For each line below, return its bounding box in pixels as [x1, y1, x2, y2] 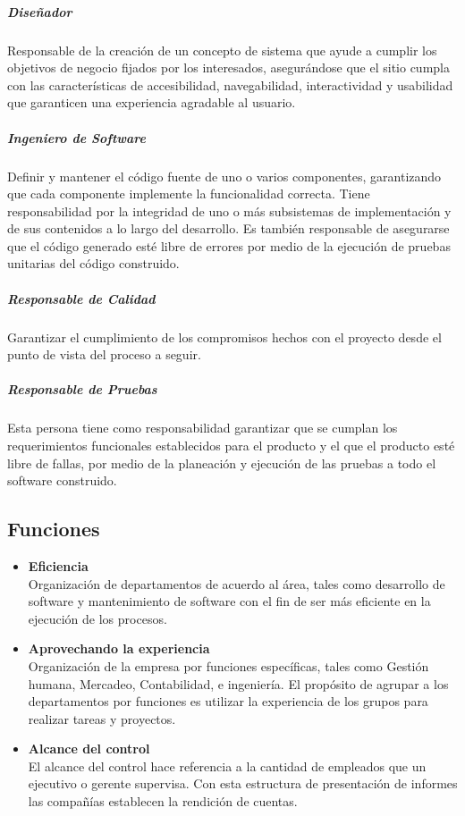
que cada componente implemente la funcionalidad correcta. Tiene [7, 184, 370, 203]
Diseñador [7, 2, 72, 21]
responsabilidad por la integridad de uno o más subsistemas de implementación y [7, 201, 452, 220]
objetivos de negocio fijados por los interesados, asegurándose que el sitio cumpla [7, 58, 450, 77]
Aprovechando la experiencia [28, 639, 210, 658]
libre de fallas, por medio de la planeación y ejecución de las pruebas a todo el [7, 453, 436, 472]
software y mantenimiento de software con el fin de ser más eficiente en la [28, 592, 431, 610]
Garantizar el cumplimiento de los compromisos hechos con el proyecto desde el [7, 327, 442, 346]
